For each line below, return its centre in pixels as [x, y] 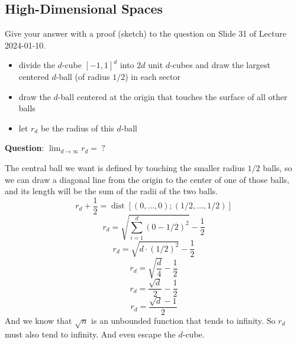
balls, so [277, 167]
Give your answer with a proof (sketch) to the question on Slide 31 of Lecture [146, 33]
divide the [37, 65]
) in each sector [153, 76]
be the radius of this [77, 128]
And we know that [38, 320]
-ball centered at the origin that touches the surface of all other [172, 96]
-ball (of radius [83, 76]
